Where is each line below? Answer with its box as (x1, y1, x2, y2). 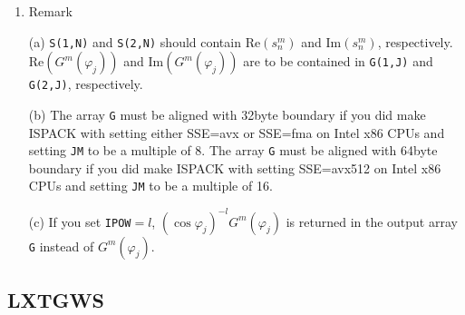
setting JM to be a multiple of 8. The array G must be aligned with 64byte (28, 141, 438, 160)
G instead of (28, 236, 94, 255)
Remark (28, 2, 73, 20)
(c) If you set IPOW (28, 212, 131, 231)
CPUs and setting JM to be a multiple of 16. (28, 176, 273, 195)
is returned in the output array (286, 212, 458, 231)
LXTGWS (7, 285, 104, 313)
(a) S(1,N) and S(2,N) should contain (28, 32, 241, 51)
